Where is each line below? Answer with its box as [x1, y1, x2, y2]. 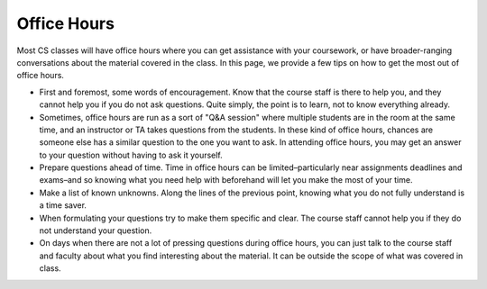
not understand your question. [39, 225, 152, 236]
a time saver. [39, 200, 87, 211]
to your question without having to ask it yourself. [39, 149, 223, 160]
